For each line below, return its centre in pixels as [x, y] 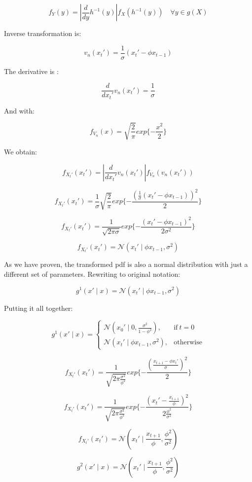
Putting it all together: [38, 308]
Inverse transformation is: [43, 33]
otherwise [188, 343]
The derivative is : [31, 71]
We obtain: [20, 151]
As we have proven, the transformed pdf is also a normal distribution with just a [126, 264]
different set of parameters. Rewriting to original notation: [92, 274]
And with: [19, 110]
